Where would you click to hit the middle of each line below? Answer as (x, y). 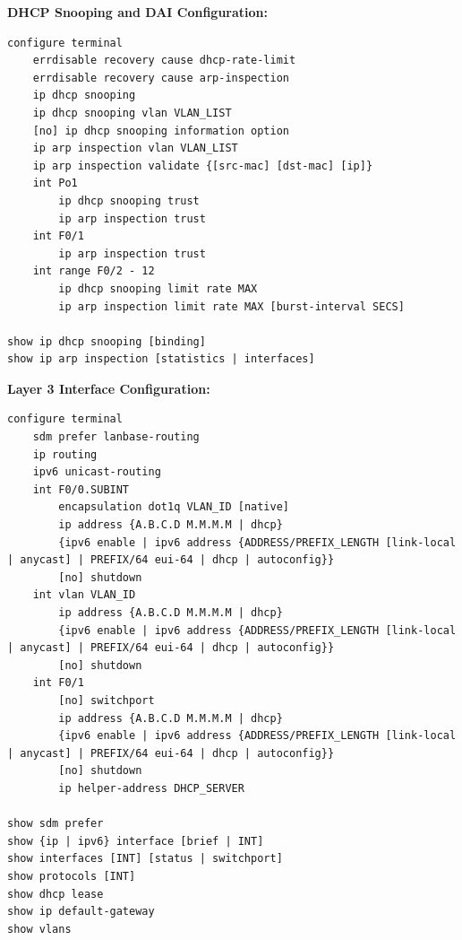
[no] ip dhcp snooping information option (161, 131)
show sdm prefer (56, 824)
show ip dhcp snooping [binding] (107, 341)
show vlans (39, 929)
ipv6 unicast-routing (97, 472)
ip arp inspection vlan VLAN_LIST (135, 148)
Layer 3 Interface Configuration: (109, 388)
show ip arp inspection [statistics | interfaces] (161, 359)
